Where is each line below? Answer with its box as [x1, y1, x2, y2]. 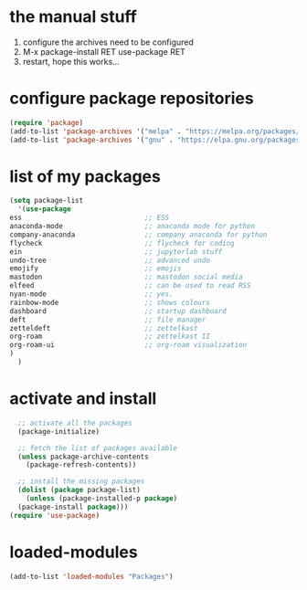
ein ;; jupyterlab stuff [9, 247, 223, 257]
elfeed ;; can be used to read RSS [9, 281, 251, 290]
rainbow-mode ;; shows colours [9, 298, 210, 307]
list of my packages [9, 166, 162, 186]
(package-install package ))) [17, 502, 129, 511]
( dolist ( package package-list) [17, 486, 142, 495]
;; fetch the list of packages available [17, 443, 178, 453]
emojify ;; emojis [9, 264, 182, 273]
